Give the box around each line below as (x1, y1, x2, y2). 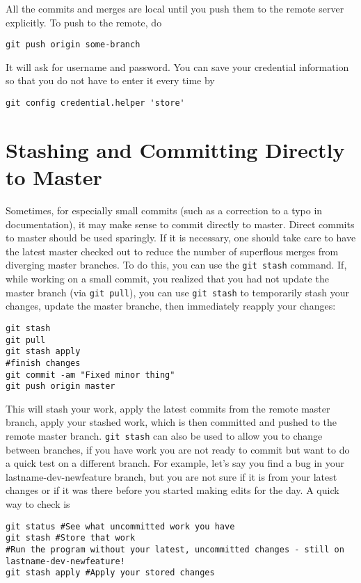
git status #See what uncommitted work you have (6, 521, 235, 532)
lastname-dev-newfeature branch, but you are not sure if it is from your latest (6, 469, 337, 484)
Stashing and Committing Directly (6, 135, 345, 163)
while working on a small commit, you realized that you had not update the (6, 271, 329, 286)
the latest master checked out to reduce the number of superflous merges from (6, 243, 339, 258)
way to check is (6, 497, 70, 511)
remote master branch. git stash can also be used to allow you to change (6, 429, 323, 442)
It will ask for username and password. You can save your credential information (6, 59, 349, 74)
